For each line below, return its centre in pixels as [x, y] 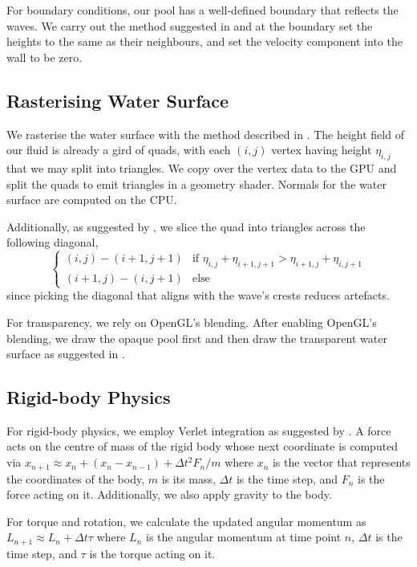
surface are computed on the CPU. [92, 200]
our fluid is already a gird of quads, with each [119, 150]
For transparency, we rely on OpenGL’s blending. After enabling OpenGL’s [192, 322]
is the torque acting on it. [152, 553]
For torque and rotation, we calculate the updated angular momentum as [186, 521]
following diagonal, [53, 242]
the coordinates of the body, [76, 478]
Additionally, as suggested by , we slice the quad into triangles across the [186, 226]
